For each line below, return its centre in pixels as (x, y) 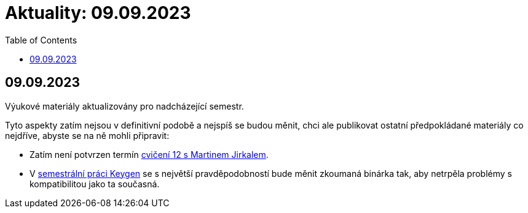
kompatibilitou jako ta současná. (95, 184)
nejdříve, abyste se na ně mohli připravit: (87, 135)
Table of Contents (41, 40)
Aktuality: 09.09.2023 (98, 13)
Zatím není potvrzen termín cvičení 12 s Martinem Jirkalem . (149, 154)
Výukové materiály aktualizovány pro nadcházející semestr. (124, 106)
